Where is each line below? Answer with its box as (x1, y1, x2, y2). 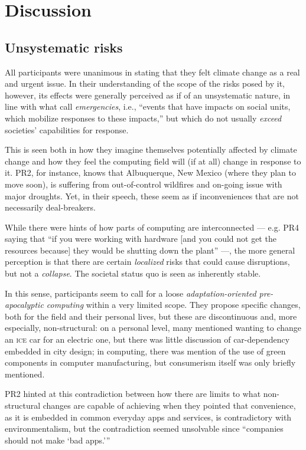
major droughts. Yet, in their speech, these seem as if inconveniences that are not (5, 189, 299, 202)
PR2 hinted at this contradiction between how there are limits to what (5, 387, 261, 400)
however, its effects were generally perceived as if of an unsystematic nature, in (5, 88, 291, 101)
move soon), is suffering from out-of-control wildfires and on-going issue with (5, 178, 282, 190)
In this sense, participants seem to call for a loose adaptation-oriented (5, 287, 256, 299)
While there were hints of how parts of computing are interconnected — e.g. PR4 (5, 221, 300, 233)
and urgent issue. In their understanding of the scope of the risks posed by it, (5, 77, 285, 90)
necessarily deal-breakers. (5, 201, 96, 213)
